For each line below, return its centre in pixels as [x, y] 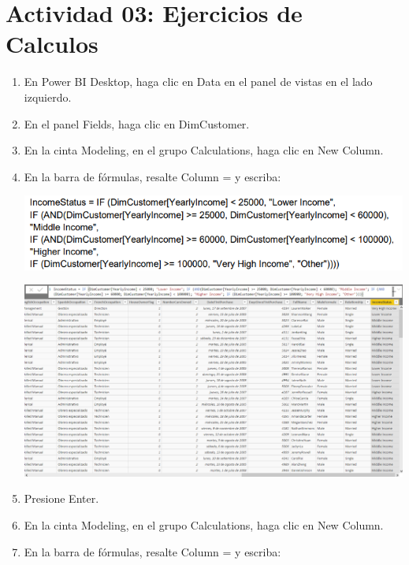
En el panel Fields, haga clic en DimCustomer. [137, 123]
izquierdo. [48, 97]
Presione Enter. [61, 498]
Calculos [52, 44]
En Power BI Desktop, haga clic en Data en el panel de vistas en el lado [198, 82]
